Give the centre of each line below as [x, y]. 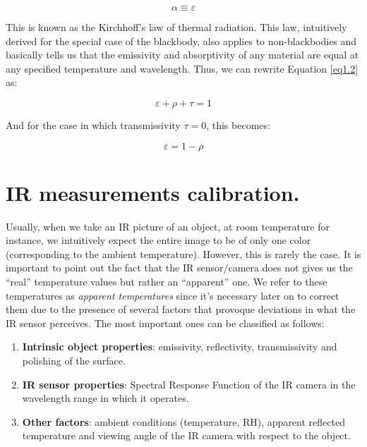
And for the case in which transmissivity [93, 124]
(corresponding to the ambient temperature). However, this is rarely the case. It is [183, 253]
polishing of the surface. [74, 361]
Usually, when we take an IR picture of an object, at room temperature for [168, 226]
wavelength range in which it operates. [106, 398]
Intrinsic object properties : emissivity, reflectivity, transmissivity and [180, 347]
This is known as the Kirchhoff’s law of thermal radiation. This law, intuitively [176, 27]
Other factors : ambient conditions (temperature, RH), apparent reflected [183, 421]
